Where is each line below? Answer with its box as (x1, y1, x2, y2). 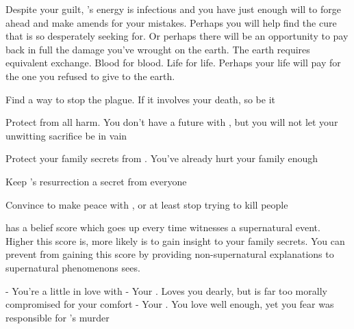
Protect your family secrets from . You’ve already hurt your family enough (5, 151, 318, 166)
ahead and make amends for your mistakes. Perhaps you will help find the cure (5, 15, 337, 29)
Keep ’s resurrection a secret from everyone (5, 174, 187, 188)
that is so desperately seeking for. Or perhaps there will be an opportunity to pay (5, 29, 349, 43)
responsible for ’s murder (5, 310, 110, 324)
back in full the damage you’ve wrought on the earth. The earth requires (5, 42, 310, 56)
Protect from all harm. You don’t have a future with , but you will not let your (5, 115, 338, 129)
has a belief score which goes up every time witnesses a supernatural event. (5, 220, 320, 235)
